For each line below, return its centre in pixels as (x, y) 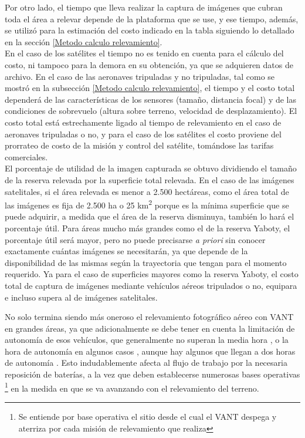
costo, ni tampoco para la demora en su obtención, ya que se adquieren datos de (149, 64)
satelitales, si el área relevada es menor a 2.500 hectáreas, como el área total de (147, 191)
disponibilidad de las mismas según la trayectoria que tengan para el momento (146, 262)
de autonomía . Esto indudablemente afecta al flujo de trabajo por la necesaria (146, 363)
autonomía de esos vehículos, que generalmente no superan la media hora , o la (147, 340)
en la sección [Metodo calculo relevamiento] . (84, 41)
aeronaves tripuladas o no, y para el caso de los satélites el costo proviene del (143, 134)
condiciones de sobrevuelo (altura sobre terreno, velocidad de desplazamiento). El (151, 111)
